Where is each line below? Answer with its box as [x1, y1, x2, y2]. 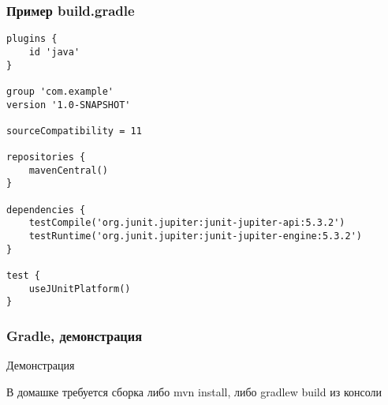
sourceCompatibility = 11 [6, 125, 142, 137]
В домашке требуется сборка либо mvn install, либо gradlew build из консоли [6, 383, 382, 399]
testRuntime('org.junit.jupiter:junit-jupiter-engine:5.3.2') [28, 231, 363, 242]
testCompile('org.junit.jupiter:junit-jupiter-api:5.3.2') [28, 217, 345, 229]
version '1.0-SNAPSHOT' [6, 99, 131, 111]
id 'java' [28, 46, 80, 58]
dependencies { [6, 204, 86, 216]
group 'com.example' [6, 85, 114, 97]
